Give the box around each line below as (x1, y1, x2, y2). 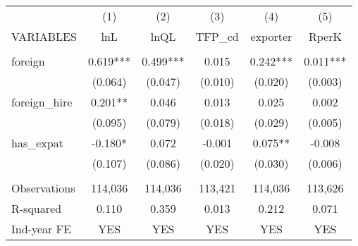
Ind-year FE (11, 221, 71, 237)
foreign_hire (11, 94, 73, 110)
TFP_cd (195, 28, 239, 44)
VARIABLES (11, 28, 77, 44)
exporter (250, 28, 292, 44)
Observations (11, 180, 75, 196)
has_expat (11, 135, 63, 151)
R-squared (11, 200, 62, 216)
